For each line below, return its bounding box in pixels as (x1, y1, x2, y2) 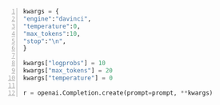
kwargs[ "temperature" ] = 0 (22, 74, 114, 82)
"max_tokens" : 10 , (22, 29, 81, 37)
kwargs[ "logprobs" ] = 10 (22, 60, 106, 68)
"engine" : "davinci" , (22, 14, 92, 23)
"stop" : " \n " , (22, 37, 66, 45)
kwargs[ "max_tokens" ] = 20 (22, 67, 114, 75)
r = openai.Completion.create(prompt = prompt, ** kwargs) (22, 88, 214, 97)
